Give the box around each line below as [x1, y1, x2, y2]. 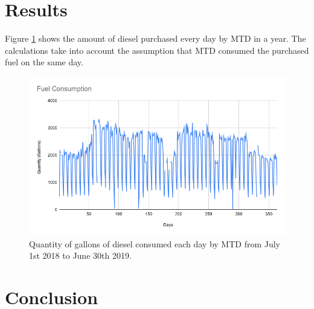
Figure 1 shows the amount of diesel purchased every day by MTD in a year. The [5, 32, 306, 45]
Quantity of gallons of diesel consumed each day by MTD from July [29, 237, 280, 250]
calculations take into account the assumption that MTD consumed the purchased [5, 44, 309, 56]
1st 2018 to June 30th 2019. [29, 249, 132, 262]
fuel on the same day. [5, 56, 83, 68]
